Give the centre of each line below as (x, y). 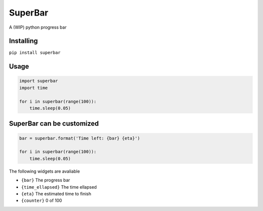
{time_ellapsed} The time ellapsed (59, 187)
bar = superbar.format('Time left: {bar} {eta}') (80, 138)
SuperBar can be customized (54, 124)
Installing (24, 41)
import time (34, 88)
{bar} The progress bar (46, 180)
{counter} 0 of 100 (42, 201)
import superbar (39, 81)
